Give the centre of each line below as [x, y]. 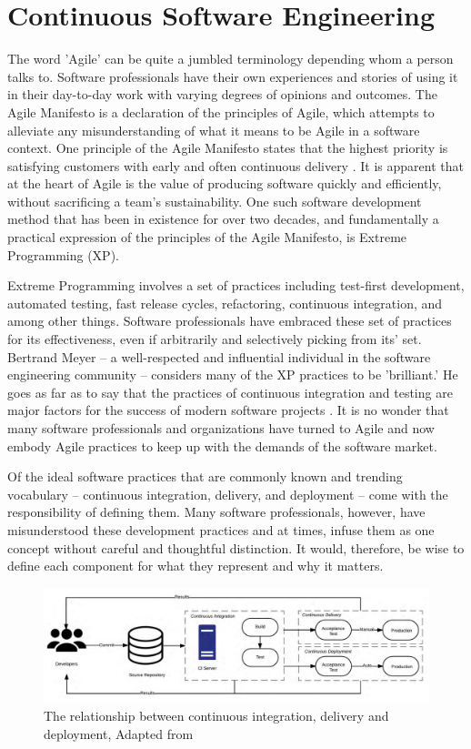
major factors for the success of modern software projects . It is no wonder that [228, 410]
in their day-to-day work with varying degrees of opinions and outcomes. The [222, 94]
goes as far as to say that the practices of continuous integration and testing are [230, 392]
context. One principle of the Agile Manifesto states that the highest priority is [228, 148]
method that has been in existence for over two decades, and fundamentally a [223, 219]
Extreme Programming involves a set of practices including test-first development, [236, 285]
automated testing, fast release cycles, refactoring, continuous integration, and [225, 303]
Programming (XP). [63, 254]
